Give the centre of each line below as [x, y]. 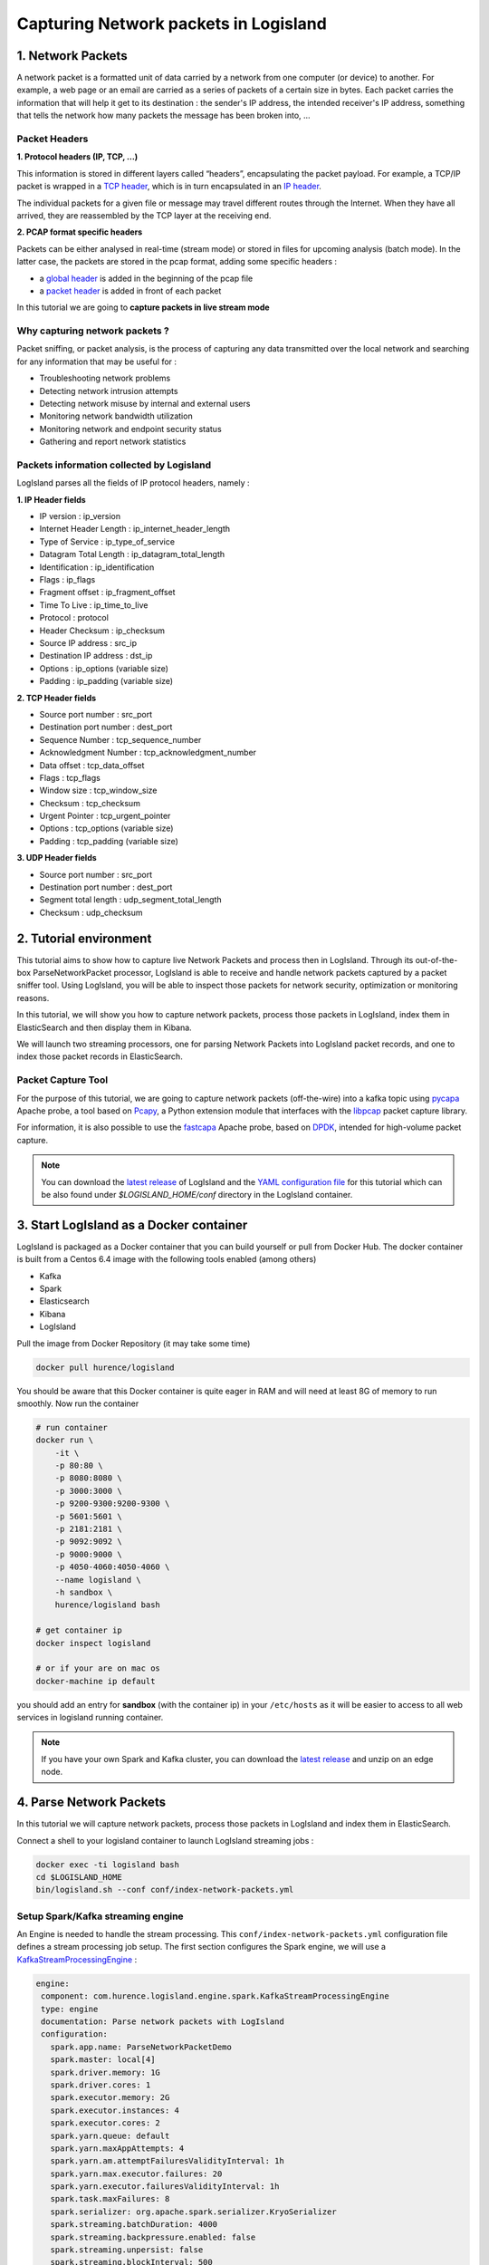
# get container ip [79, 1630]
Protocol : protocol [74, 618]
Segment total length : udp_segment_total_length [130, 900]
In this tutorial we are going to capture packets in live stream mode [144, 307]
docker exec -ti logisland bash [108, 1865]
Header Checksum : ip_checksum [102, 631]
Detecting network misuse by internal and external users [145, 403]
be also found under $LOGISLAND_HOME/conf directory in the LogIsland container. [197, 1194]
